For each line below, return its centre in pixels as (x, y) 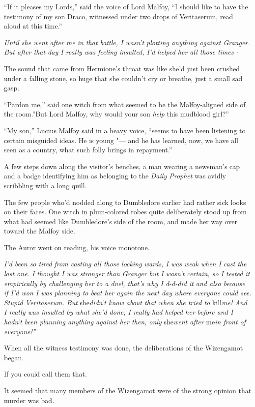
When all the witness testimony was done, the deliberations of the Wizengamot (124, 348)
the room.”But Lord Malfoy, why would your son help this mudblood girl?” (116, 114)
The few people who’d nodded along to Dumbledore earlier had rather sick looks (125, 202)
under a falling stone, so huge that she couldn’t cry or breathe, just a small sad (123, 78)
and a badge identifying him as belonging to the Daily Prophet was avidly (115, 176)
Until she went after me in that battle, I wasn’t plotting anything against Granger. (127, 42)
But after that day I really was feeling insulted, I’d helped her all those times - (121, 52)
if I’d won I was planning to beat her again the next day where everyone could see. (128, 293)
